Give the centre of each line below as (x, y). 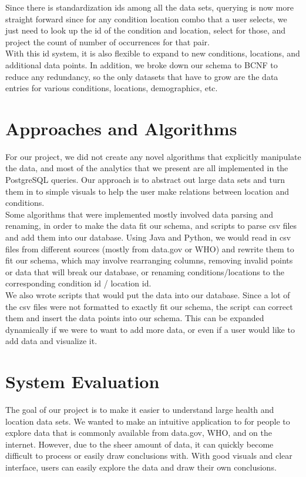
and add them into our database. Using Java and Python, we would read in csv (148, 237)
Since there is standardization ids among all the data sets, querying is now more (149, 7)
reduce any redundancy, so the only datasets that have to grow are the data (142, 76)
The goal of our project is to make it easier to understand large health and (140, 410)
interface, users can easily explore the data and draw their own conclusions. (141, 467)
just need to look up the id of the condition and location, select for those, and (146, 30)
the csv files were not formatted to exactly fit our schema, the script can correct (149, 306)
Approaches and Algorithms (121, 128)
